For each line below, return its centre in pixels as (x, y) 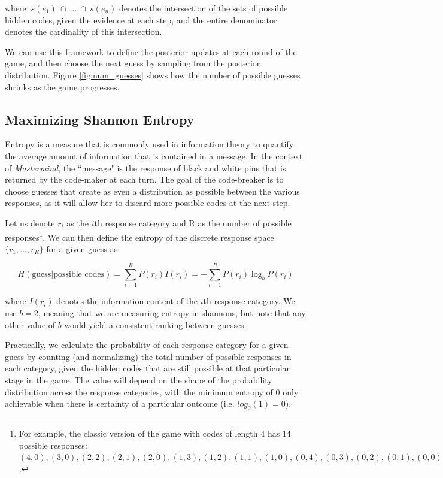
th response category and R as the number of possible (193, 223)
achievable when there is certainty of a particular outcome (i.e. (120, 403)
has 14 (279, 433)
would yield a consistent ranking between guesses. (155, 324)
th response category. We (249, 301)
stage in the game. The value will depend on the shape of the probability (139, 380)
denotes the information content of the (127, 301)
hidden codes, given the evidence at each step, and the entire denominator (141, 19)
